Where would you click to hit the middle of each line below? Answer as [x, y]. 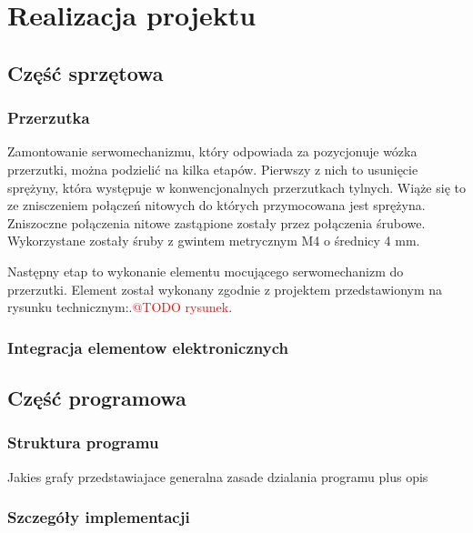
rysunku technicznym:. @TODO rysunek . [120, 307]
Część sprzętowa [86, 72]
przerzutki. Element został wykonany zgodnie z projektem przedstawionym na [225, 289]
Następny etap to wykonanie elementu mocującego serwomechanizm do [206, 271]
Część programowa [97, 397]
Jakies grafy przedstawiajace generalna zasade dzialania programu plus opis [218, 476]
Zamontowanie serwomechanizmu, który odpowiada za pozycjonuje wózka [212, 151]
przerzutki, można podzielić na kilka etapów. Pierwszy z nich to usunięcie [213, 169]
